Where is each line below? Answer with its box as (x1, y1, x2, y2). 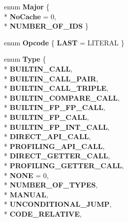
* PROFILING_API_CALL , (4, 141, 105, 151)
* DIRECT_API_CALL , (4, 131, 91, 142)
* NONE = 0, (4, 170, 49, 180)
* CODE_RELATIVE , (4, 208, 82, 219)
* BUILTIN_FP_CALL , (4, 111, 89, 122)
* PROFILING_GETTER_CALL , (4, 160, 124, 170)
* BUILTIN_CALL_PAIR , (4, 73, 98, 83)
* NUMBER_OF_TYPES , (4, 180, 98, 190)
